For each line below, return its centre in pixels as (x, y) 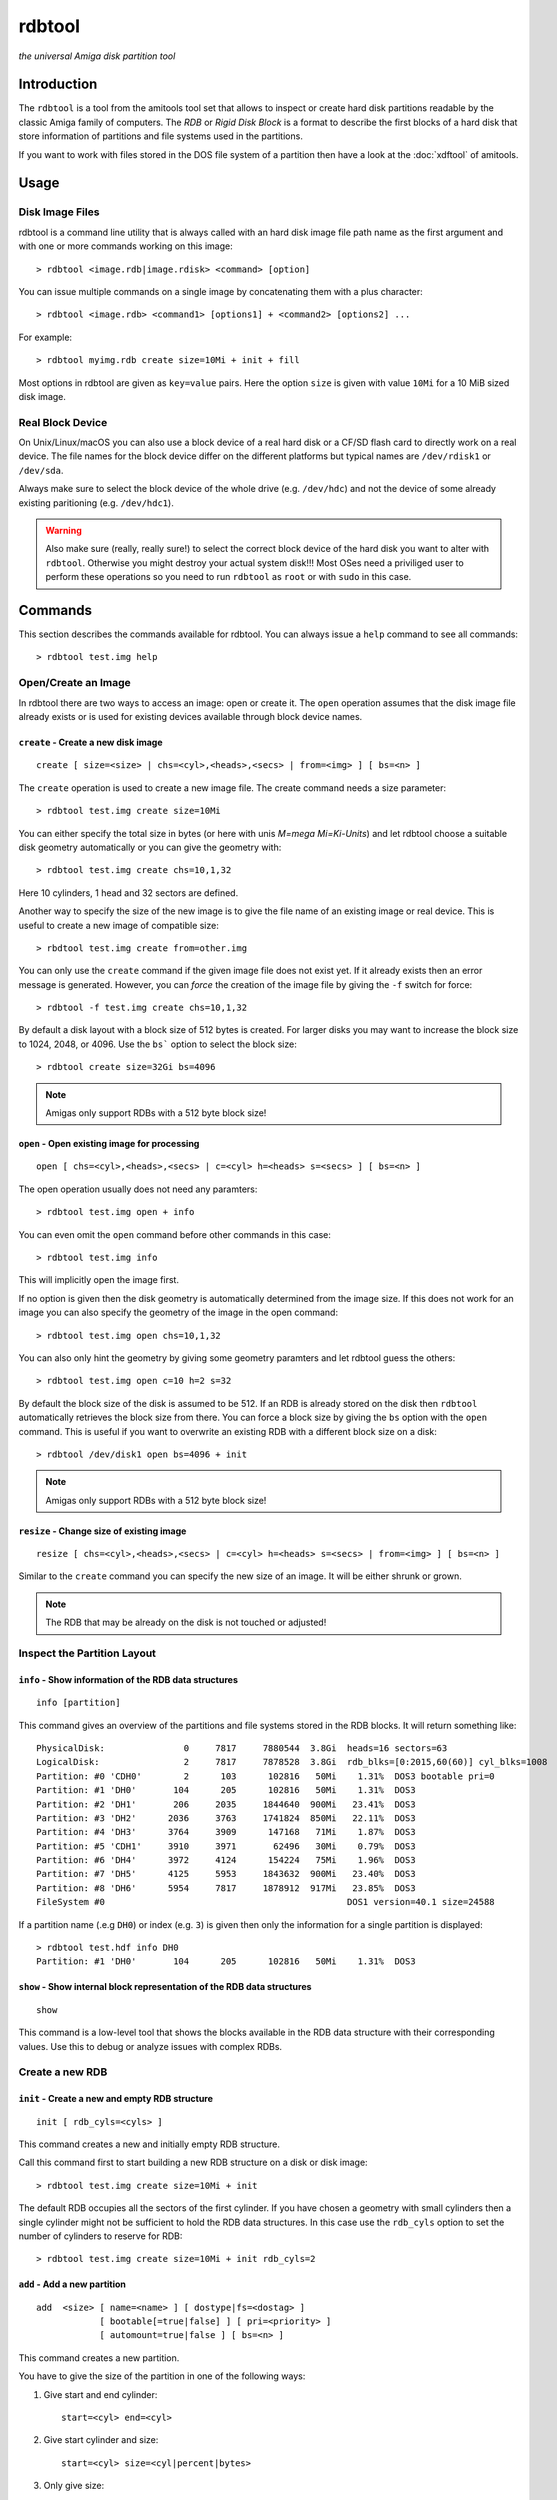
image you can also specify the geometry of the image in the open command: (178, 1312)
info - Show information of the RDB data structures (128, 1679)
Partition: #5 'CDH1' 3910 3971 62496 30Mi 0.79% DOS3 (226, 1846)
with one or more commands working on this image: (126, 246)
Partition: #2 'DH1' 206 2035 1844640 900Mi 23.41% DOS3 (226, 1804)
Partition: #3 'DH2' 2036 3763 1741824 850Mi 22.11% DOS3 (226, 1818)
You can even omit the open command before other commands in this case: (175, 1234)
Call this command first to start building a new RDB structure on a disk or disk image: (193, 2162)
